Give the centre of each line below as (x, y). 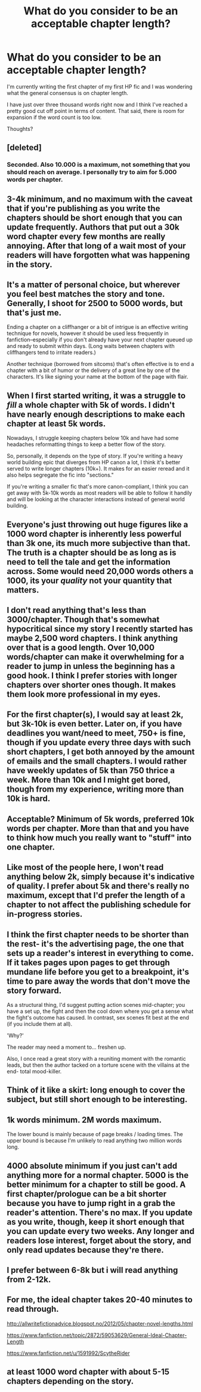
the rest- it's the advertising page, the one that (95, 944)
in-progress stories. (45, 914)
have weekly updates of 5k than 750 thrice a (91, 770)
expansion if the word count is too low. (54, 117)
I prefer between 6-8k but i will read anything (92, 1270)
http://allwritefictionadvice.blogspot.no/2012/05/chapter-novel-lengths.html (100, 1323)
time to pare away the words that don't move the (98, 981)
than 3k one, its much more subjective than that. (98, 543)
